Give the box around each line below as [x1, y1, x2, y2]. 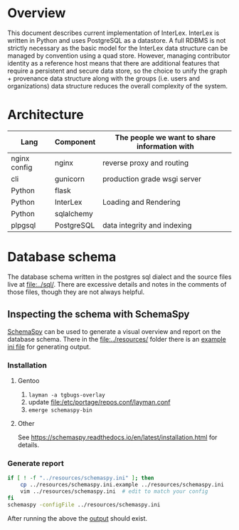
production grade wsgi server [102, 173, 201, 183]
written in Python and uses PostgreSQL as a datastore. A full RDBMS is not [7, 36, 226, 44]
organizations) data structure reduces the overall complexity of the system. [7, 81, 228, 90]
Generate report [7, 458, 64, 468]
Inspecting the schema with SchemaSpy [7, 308, 190, 320]
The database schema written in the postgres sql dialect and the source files [7, 272, 232, 281]
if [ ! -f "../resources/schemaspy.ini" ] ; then [7, 474, 154, 482]
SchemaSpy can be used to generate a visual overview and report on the [7, 327, 221, 336]
